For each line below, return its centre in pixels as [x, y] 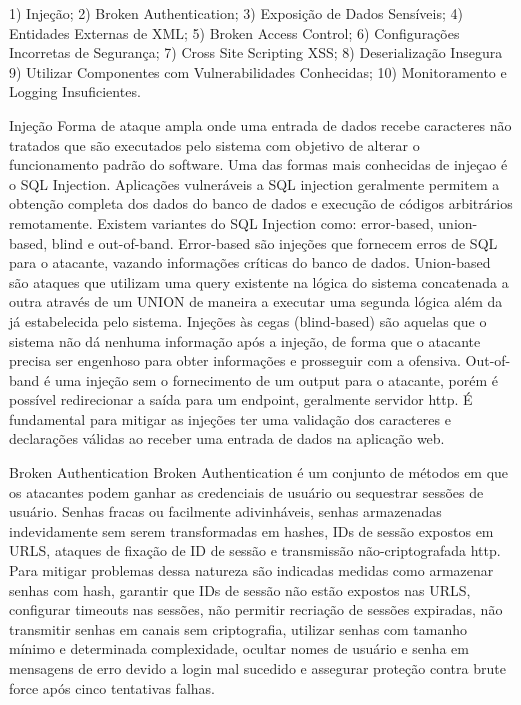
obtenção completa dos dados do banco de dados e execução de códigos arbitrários [261, 203]
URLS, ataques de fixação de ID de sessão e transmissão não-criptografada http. [255, 550]
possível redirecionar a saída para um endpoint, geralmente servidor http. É [241, 399]
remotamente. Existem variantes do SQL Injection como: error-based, [221, 222]
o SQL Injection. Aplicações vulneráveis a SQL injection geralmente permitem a [254, 183]
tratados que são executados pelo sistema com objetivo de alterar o [214, 144]
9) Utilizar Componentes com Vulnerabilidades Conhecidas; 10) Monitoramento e [258, 71]
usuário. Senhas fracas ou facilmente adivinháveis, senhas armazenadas [225, 511]
